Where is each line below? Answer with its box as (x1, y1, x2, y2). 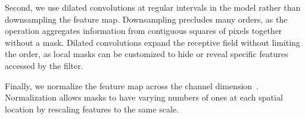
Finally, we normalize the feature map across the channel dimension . (5, 79, 259, 92)
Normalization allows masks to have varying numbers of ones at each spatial (5, 91, 283, 104)
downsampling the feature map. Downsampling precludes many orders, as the (5, 12, 288, 25)
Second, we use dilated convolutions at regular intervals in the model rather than (5, 1, 301, 13)
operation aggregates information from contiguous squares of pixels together (5, 24, 282, 37)
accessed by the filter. (5, 59, 83, 71)
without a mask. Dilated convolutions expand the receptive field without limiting (5, 36, 300, 48)
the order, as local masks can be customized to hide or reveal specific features (5, 48, 288, 60)
